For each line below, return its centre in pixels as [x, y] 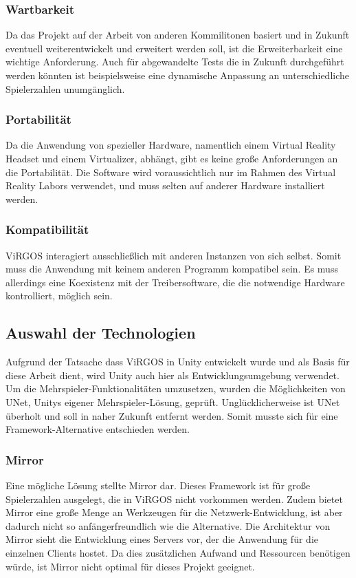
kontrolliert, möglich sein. [59, 296]
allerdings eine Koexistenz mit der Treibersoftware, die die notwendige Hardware [175, 282]
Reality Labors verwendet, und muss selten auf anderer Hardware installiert [165, 185]
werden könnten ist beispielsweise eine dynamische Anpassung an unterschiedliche [177, 75]
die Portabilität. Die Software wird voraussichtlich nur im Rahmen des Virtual [171, 172]
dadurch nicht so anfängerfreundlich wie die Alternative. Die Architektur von [168, 525]
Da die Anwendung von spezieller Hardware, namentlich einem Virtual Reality [171, 145]
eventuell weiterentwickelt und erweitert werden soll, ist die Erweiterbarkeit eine [174, 48]
